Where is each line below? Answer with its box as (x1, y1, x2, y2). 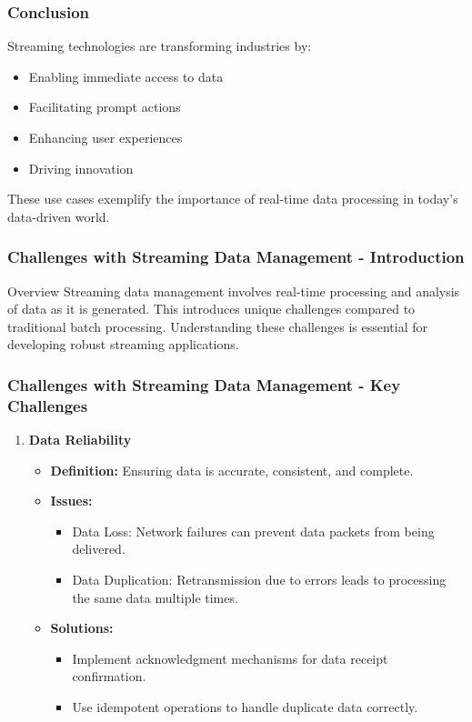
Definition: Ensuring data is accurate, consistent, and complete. (50, 460, 414, 479)
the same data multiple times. (72, 587, 238, 607)
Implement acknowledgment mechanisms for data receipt (72, 648, 388, 667)
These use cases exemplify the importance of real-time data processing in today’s (7, 189, 458, 208)
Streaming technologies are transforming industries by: (7, 36, 312, 55)
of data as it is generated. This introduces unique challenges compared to (7, 299, 416, 318)
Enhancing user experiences (28, 128, 183, 146)
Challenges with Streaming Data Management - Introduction (7, 246, 465, 268)
